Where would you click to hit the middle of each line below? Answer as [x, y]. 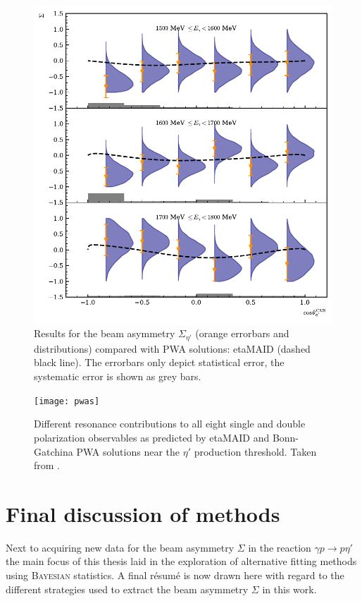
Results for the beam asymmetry [105, 333]
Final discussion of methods [143, 513]
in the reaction [280, 547]
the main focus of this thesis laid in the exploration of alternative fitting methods [181, 561]
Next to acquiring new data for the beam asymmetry [120, 547]
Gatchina [54, 451]
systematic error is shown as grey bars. [118, 376]
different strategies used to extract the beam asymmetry [127, 589]
